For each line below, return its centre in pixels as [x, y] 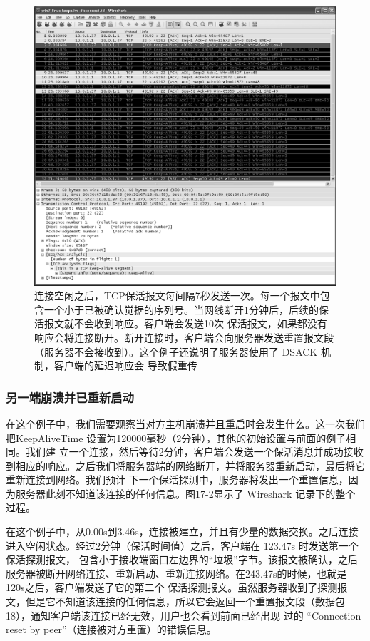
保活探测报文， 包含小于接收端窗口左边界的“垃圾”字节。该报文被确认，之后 [182, 559]
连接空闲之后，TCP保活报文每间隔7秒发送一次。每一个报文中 [177, 296]
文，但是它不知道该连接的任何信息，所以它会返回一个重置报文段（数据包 [175, 601]
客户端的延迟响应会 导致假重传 [125, 365]
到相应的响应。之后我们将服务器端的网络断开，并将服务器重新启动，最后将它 [185, 465]
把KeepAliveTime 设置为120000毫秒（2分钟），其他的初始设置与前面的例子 [176, 437]
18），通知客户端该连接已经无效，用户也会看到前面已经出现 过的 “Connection [184, 615]
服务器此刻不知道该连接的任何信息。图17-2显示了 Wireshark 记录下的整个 [185, 493]
